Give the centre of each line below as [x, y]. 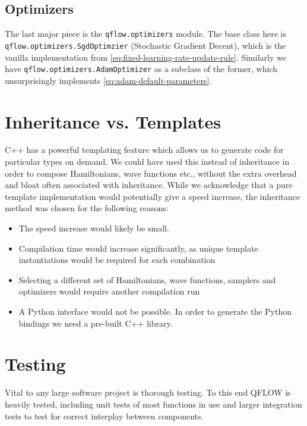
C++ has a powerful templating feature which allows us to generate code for [144, 150]
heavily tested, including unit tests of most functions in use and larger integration [153, 404]
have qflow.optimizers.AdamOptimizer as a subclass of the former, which [141, 69]
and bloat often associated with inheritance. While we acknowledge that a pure [149, 185]
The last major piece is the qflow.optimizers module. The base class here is [145, 34]
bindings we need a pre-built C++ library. [96, 323]
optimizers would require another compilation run [109, 291]
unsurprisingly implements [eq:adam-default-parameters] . [108, 80]
